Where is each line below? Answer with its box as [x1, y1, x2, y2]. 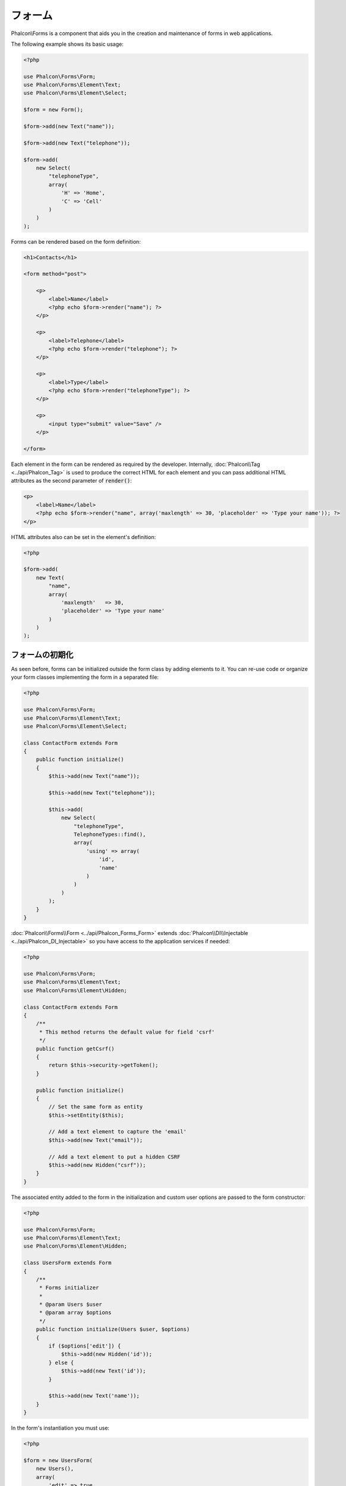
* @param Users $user [39, 1301, 102, 1308]
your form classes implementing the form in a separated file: [11, 673, 159, 681]
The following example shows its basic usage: [11, 40, 124, 48]
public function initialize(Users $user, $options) [36, 1326, 190, 1333]
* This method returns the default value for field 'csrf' [39, 1028, 215, 1035]
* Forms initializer [39, 1284, 99, 1291]
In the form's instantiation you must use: [11, 1424, 110, 1432]
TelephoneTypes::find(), [73, 831, 146, 838]
